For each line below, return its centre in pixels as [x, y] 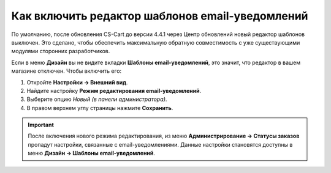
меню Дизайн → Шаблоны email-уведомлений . [92, 153]
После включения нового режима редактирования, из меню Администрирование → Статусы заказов [164, 136]
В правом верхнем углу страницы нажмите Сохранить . [100, 108]
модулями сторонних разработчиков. [61, 51]
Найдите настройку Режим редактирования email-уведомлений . [114, 90]
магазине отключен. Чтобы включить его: [67, 71]
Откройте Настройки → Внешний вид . [77, 82]
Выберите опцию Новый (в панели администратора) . [97, 99]
